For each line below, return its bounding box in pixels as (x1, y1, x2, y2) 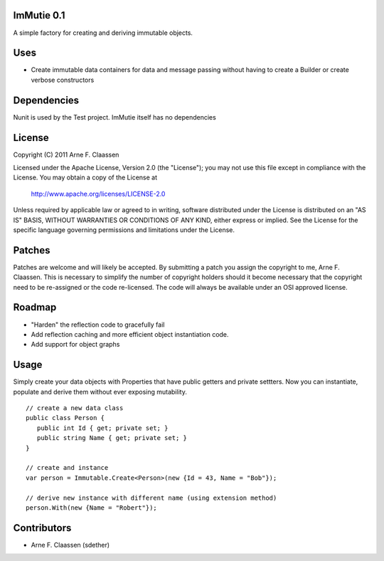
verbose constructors (31, 75, 95, 84)
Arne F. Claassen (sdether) (31, 540, 110, 549)
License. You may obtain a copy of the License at (13, 173, 158, 182)
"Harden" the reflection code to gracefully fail (31, 320, 165, 329)
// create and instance (26, 463, 109, 472)
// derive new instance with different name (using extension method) (26, 493, 277, 502)
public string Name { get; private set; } (36, 434, 188, 442)
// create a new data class (26, 404, 124, 412)
